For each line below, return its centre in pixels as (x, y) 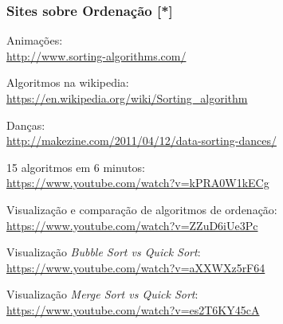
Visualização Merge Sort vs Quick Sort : (102, 294)
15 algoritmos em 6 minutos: (76, 167)
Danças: (26, 125)
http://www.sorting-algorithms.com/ (96, 55)
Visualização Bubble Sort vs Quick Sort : (104, 252)
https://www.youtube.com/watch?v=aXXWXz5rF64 (136, 267)
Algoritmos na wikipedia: (68, 82)
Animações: (35, 40)
